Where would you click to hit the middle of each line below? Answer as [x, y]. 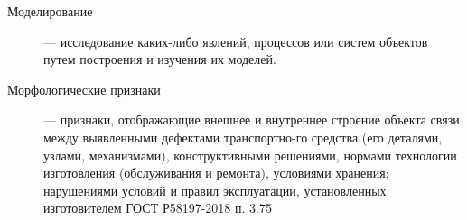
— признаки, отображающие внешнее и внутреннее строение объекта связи [252, 119]
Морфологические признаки [84, 89]
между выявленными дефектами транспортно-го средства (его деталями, [243, 137]
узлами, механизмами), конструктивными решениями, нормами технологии [250, 155]
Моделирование [50, 11]
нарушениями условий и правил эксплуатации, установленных [215, 190]
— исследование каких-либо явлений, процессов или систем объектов [236, 41]
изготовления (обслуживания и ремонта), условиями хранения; [216, 173]
